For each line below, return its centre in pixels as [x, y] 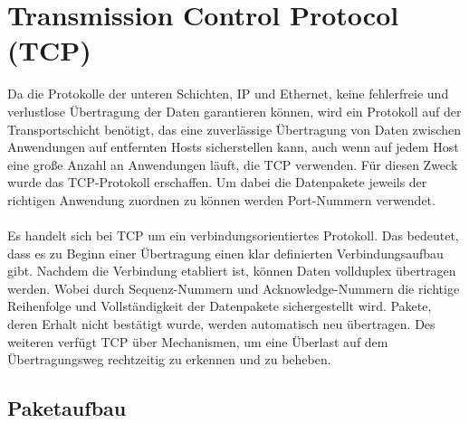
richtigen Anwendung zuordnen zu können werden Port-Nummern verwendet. [221, 199]
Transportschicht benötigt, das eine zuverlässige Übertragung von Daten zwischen [234, 129]
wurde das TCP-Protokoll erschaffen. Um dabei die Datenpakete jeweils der [217, 182]
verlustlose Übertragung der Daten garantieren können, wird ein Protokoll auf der [234, 111]
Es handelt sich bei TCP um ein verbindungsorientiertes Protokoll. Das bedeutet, [233, 235]
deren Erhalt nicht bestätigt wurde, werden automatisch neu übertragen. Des [221, 324]
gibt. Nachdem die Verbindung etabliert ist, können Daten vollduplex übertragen [232, 271]
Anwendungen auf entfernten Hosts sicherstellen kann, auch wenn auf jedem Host [233, 147]
